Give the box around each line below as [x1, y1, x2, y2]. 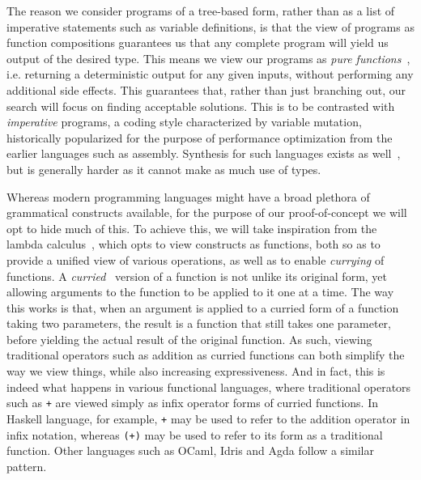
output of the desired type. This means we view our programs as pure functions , [6, 49, 410, 66]
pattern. [6, 457, 47, 474]
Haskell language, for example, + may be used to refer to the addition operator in [6, 410, 410, 427]
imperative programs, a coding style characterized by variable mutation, [6, 113, 362, 130]
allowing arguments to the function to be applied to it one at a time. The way [6, 283, 394, 300]
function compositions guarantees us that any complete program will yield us [6, 34, 389, 51]
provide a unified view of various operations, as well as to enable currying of [6, 251, 385, 268]
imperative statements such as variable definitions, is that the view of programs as [6, 18, 415, 35]
